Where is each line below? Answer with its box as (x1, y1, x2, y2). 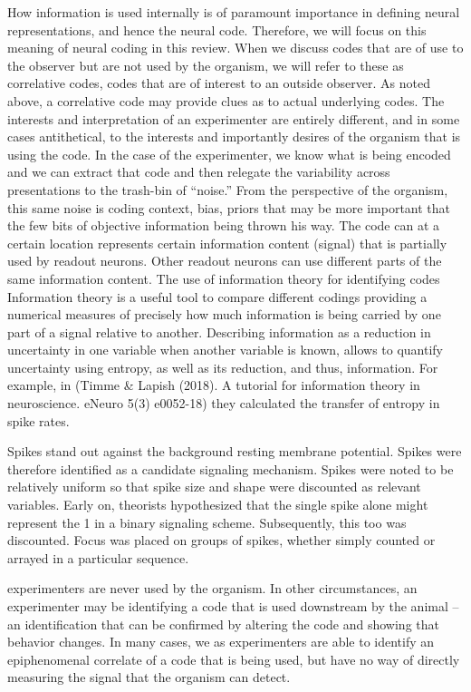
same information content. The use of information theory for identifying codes (7, 268, 440, 288)
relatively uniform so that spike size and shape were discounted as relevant (7, 477, 421, 496)
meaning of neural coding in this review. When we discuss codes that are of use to (7, 38, 464, 57)
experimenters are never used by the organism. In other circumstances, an (7, 579, 418, 598)
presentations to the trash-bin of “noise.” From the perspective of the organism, (7, 180, 448, 199)
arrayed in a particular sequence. (7, 548, 189, 567)
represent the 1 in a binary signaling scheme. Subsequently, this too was (7, 512, 407, 531)
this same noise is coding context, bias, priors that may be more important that (7, 198, 451, 217)
